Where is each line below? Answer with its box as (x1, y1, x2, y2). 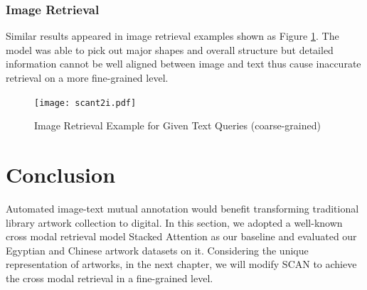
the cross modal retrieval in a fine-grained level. (6, 270, 213, 285)
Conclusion (6, 160, 116, 189)
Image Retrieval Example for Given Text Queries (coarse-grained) (34, 118, 321, 133)
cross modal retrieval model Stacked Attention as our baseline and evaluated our (6, 229, 357, 244)
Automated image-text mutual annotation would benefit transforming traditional (6, 200, 359, 215)
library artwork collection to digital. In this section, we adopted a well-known (6, 215, 343, 230)
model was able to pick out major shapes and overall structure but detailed (6, 42, 334, 57)
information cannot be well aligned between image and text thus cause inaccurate (6, 56, 361, 71)
